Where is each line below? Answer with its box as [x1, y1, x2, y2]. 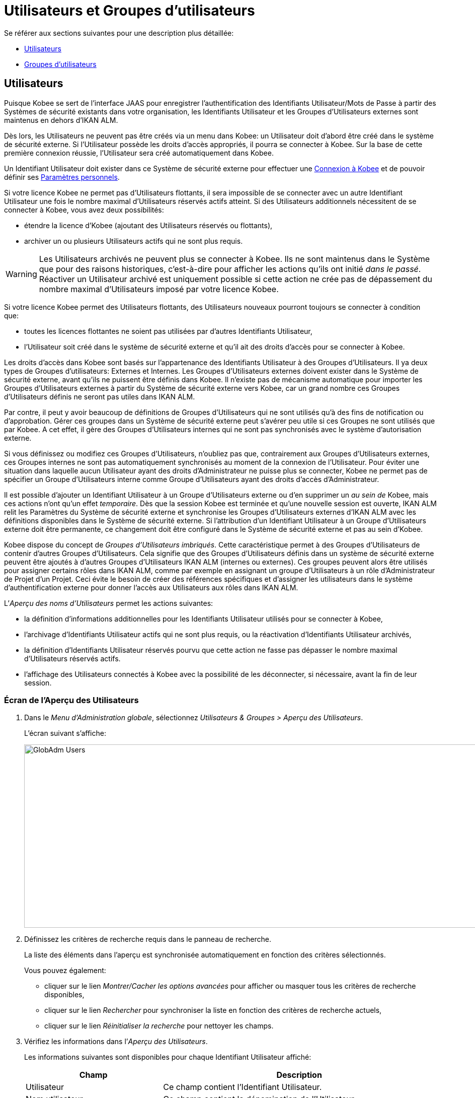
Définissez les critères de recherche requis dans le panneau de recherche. [24, 935, 272, 944]
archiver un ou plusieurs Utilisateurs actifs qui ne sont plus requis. [24, 236, 243, 245]
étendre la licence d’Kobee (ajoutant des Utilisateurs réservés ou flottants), [24, 221, 273, 230]
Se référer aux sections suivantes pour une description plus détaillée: [4, 28, 234, 37]
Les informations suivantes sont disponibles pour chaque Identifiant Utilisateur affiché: [24, 1053, 311, 1062]
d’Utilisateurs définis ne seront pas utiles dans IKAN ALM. [4, 392, 195, 401]
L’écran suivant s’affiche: [24, 729, 106, 738]
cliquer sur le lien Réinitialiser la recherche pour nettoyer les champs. [44, 1021, 274, 1031]
